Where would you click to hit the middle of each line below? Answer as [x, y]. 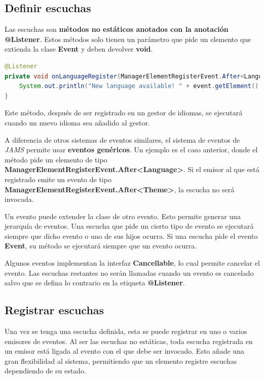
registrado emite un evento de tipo [58, 179]
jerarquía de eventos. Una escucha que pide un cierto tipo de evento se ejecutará [129, 226]
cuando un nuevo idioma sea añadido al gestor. [77, 122]
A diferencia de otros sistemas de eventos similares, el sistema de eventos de [122, 139]
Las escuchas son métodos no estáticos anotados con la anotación [117, 29]
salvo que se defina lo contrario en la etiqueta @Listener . [95, 283]
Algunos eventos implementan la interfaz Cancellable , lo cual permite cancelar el [132, 263]
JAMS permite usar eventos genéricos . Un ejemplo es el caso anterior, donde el [131, 150]
